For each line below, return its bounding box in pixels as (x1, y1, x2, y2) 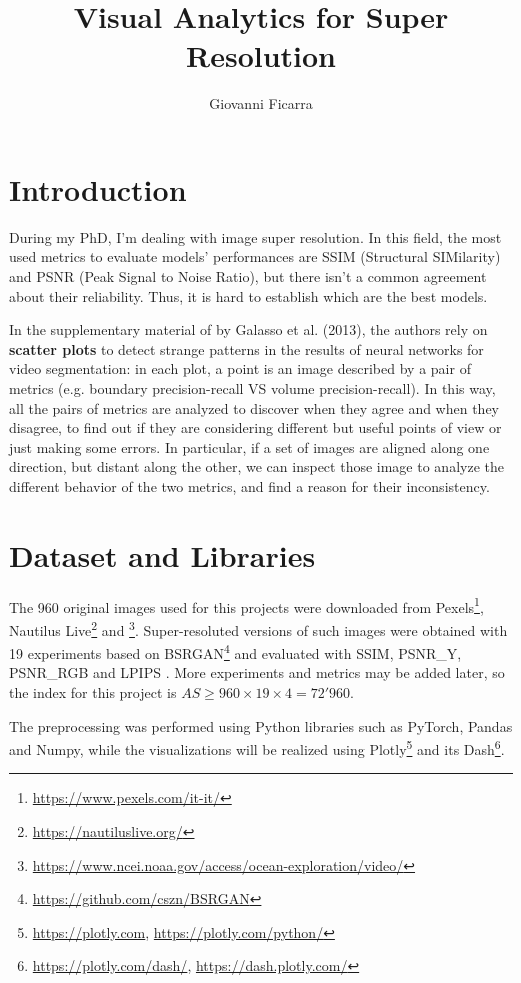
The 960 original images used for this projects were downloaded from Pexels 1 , (9, 593, 484, 617)
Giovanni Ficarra (209, 93, 313, 114)
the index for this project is (9, 682, 177, 703)
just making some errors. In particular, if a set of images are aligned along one (9, 436, 490, 457)
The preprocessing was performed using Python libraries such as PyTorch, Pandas (9, 715, 513, 736)
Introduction (9, 168, 187, 209)
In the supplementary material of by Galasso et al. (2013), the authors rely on (9, 319, 488, 340)
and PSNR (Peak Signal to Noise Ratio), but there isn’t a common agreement (9, 266, 487, 287)
